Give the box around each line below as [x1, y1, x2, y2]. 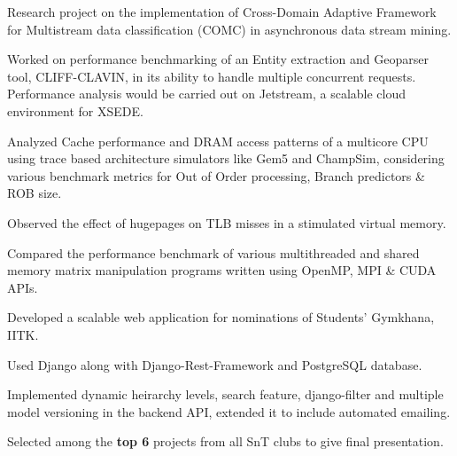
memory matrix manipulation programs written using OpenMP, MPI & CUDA [7, 261, 437, 279]
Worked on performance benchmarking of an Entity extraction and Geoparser [7, 50, 429, 68]
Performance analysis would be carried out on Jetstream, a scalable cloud [7, 84, 407, 103]
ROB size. [7, 184, 62, 202]
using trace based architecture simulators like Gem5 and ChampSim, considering [7, 149, 445, 168]
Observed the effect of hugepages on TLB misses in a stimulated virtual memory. [7, 213, 446, 232]
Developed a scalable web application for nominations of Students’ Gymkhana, [7, 308, 435, 326]
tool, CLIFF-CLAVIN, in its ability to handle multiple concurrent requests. [7, 67, 416, 85]
